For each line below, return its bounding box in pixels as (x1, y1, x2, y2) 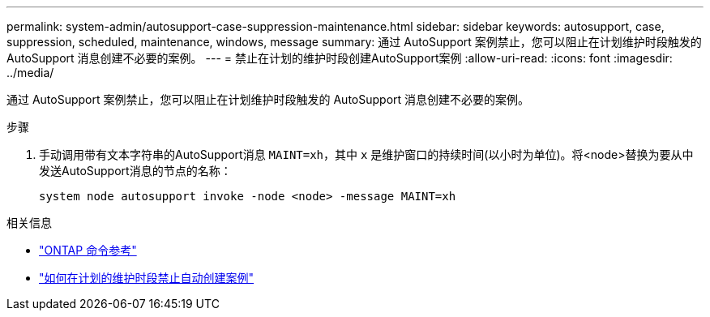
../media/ (6, 66, 54, 79)
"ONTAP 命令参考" (39, 243, 137, 257)
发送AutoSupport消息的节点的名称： (39, 164, 232, 178)
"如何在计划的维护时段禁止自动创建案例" (39, 271, 254, 285)
